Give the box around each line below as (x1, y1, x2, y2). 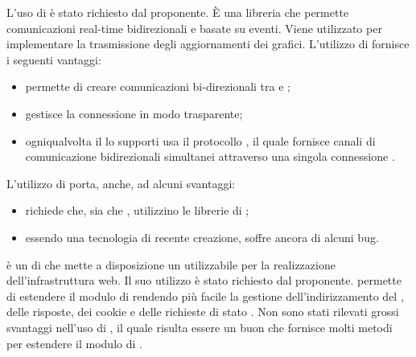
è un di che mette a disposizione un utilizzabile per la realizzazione (6, 256, 336, 273)
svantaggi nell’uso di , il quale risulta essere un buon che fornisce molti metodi (6, 318, 393, 335)
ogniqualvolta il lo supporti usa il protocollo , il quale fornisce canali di (25, 132, 376, 149)
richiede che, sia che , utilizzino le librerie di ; (25, 202, 249, 219)
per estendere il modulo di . (6, 334, 142, 351)
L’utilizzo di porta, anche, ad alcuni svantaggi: (6, 174, 236, 191)
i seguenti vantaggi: (6, 51, 101, 68)
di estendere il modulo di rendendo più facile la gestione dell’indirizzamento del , (6, 287, 404, 304)
